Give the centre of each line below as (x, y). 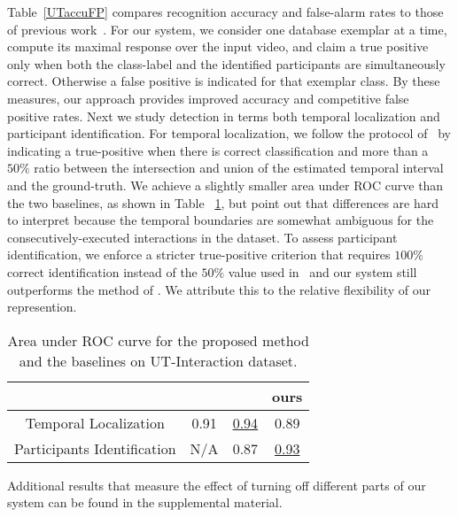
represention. (42, 307)
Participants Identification (95, 448)
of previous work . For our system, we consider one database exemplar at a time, (227, 29)
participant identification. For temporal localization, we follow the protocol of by (229, 133)
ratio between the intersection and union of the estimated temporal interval (239, 168)
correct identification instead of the (102, 271)
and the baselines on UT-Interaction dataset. (158, 360)
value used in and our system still (322, 271)
